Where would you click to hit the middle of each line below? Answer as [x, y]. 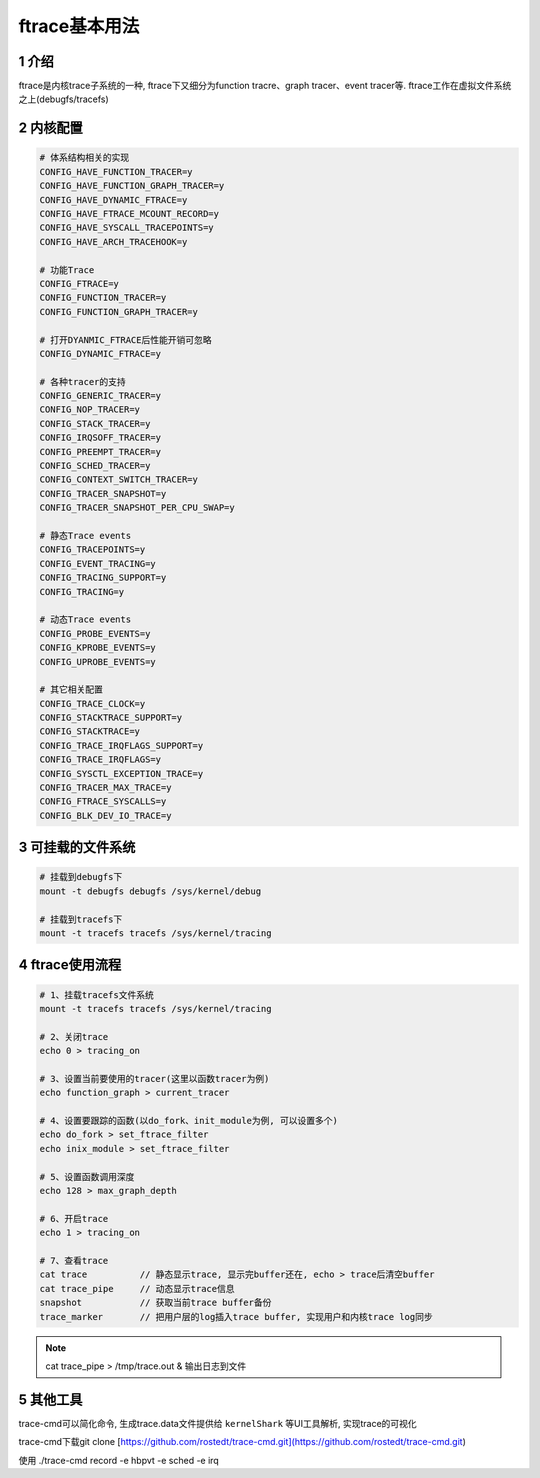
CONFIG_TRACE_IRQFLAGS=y [100, 759]
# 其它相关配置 [71, 689]
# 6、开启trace [74, 1218]
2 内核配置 [51, 128]
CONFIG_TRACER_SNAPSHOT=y [103, 493]
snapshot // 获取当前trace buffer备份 [155, 1303]
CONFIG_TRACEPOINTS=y [92, 549]
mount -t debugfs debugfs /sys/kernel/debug [150, 891]
